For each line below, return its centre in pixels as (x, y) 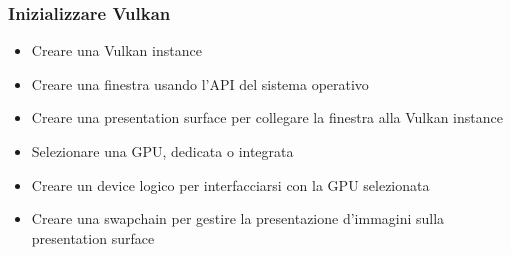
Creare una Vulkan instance (116, 50)
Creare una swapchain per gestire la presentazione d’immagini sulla (238, 218)
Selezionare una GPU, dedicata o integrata (162, 151)
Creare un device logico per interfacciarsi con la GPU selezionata (230, 184)
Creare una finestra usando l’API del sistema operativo (200, 83)
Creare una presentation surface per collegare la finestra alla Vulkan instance (267, 117)
